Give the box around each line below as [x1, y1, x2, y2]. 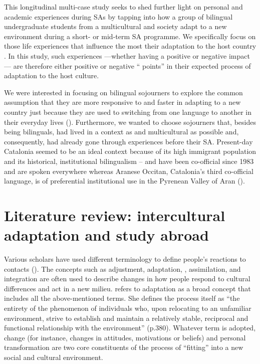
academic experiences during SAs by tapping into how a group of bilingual [4, 11, 233, 22]
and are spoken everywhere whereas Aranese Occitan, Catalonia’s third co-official [4, 165, 253, 176]
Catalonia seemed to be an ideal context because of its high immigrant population [4, 146, 256, 156]
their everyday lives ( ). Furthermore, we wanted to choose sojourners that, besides [4, 116, 256, 127]
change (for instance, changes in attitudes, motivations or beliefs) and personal [4, 332, 246, 342]
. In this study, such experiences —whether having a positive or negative [4, 50, 227, 61]
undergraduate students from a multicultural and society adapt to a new [4, 21, 227, 32]
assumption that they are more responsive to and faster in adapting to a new [4, 97, 241, 107]
